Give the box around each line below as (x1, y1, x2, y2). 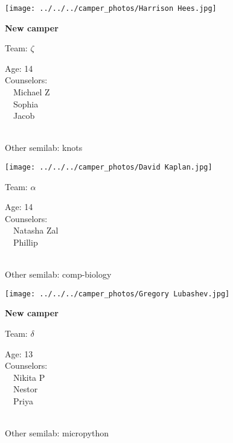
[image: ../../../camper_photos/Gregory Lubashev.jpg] (5, 289, 230, 298)
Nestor (13, 383, 38, 395)
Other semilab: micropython (5, 427, 109, 439)
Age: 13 (5, 347, 33, 360)
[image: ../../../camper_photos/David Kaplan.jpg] (5, 163, 212, 171)
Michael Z (13, 86, 50, 98)
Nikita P (13, 371, 45, 383)
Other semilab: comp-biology (5, 268, 112, 281)
